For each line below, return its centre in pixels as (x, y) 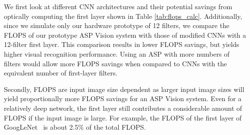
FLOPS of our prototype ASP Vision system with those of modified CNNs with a (125, 35)
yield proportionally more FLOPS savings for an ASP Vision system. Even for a (123, 98)
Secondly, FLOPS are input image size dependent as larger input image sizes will (124, 89)
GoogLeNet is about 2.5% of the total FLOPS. (75, 127)
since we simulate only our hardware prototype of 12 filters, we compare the (117, 25)
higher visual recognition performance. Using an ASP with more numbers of (117, 53)
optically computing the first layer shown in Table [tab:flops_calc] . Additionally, (123, 16)
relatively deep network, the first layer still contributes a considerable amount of (123, 108)
